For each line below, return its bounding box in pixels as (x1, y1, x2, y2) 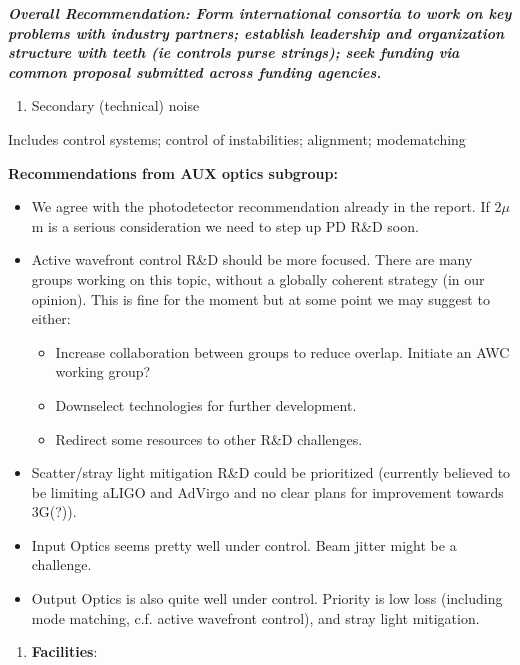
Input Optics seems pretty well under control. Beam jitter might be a (31, 534, 457, 555)
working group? (55, 361, 151, 382)
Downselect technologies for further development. (55, 394, 357, 415)
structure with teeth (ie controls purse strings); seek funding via (8, 42, 460, 63)
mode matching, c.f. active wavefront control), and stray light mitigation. (31, 607, 480, 628)
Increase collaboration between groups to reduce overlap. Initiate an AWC (55, 341, 510, 362)
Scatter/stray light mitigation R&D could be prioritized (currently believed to (31, 462, 511, 483)
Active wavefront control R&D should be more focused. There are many (31, 249, 473, 270)
